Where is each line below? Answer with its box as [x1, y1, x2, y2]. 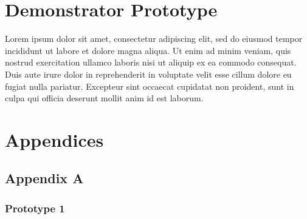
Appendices [5, 127, 104, 152]
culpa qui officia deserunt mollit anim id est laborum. [5, 92, 204, 104]
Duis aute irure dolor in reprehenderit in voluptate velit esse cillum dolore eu [5, 67, 292, 80]
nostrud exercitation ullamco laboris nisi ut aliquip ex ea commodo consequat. [5, 56, 297, 69]
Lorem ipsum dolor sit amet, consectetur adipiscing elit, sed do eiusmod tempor [5, 32, 303, 45]
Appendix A [5, 169, 84, 187]
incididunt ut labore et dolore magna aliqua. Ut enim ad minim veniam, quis [5, 44, 291, 56]
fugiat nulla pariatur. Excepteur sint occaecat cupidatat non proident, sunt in [5, 79, 294, 92]
